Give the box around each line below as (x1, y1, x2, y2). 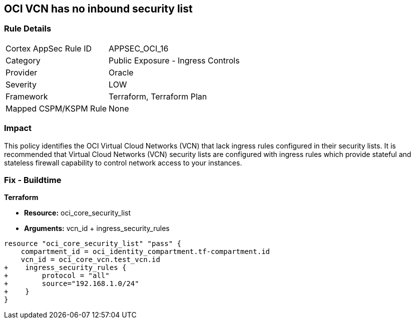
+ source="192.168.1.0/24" (4, 279, 139, 288)
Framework (6, 91, 48, 101)
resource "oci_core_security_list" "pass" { (4, 239, 182, 248)
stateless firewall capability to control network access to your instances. (4, 158, 242, 167)
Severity (6, 79, 37, 89)
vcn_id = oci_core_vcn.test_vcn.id (21, 255, 160, 264)
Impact (4, 123, 32, 133)
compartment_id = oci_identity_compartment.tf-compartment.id (21, 247, 270, 256)
